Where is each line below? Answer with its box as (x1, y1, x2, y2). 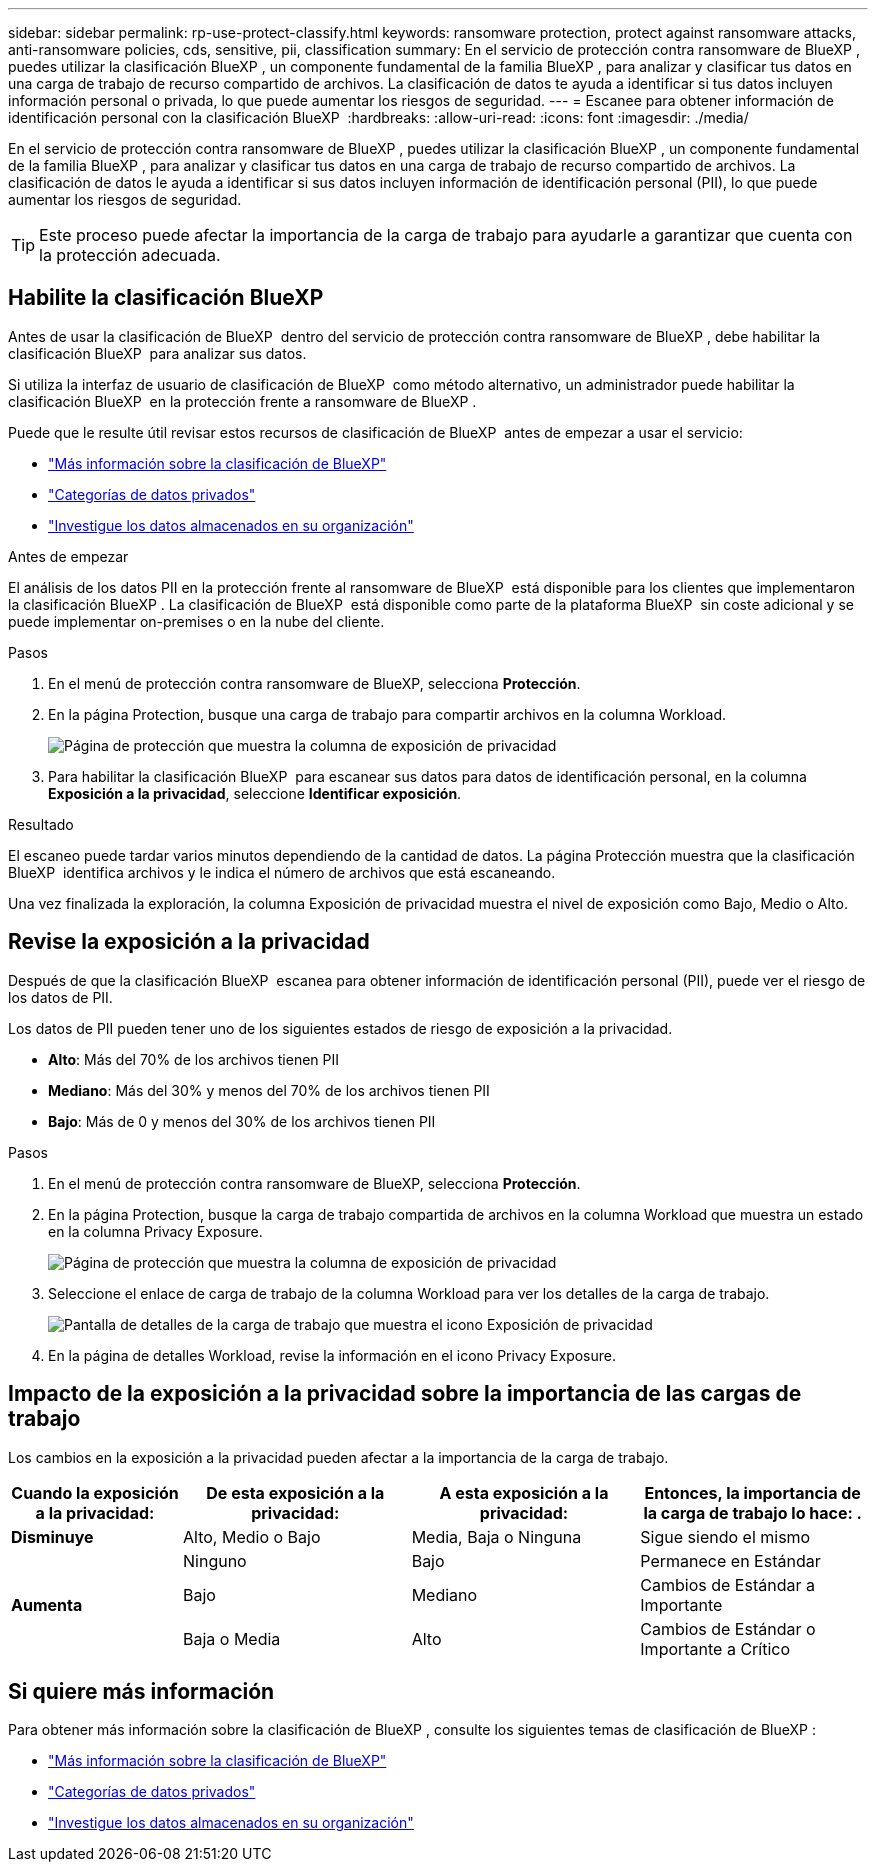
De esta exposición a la (206, 1482, 385, 1503)
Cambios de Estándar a (640, 1574, 815, 1595)
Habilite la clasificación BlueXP (8, 285, 324, 311)
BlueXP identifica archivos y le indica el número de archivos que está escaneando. (8, 863, 556, 881)
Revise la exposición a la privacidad (8, 929, 370, 955)
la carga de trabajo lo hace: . (643, 1502, 862, 1523)
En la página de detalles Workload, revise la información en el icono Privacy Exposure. (48, 1346, 616, 1364)
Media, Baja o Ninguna (411, 1526, 582, 1547)
